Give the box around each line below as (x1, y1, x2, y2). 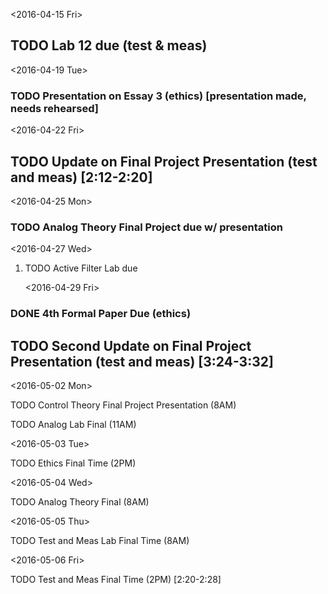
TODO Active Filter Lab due (24, 262, 138, 274)
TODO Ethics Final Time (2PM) (10, 457, 137, 469)
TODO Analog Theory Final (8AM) (10, 495, 150, 508)
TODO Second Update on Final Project (10, 337, 252, 354)
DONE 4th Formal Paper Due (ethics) (10, 307, 192, 321)
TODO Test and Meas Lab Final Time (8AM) (10, 534, 190, 546)
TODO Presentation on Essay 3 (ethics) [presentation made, (10, 89, 307, 103)
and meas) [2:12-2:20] (10, 169, 153, 186)
